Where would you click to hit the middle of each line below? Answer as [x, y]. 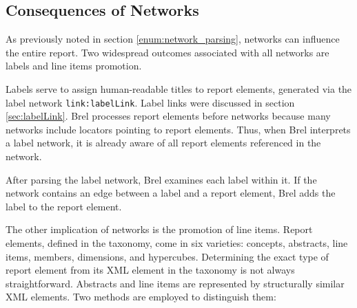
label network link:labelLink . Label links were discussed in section [150, 102]
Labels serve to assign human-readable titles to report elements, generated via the [179, 88]
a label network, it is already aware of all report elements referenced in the [163, 143]
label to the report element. [64, 206]
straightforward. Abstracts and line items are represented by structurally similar [175, 283]
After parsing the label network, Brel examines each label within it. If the [161, 179]
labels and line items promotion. [74, 66]
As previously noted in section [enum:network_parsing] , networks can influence [173, 39]
